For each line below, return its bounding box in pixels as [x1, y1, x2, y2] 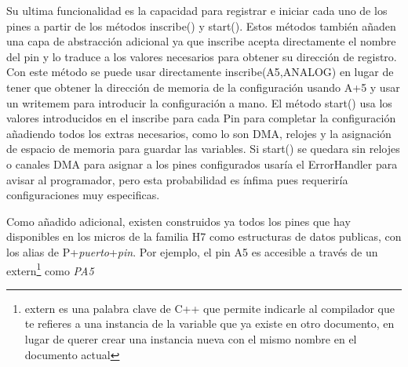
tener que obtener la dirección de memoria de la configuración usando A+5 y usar [6, 78, 400, 95]
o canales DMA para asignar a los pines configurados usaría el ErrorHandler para [6, 155, 398, 172]
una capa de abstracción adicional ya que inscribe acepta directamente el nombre [6, 33, 396, 49]
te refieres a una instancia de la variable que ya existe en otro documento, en [24, 315, 395, 332]
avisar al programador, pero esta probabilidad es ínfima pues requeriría [6, 171, 348, 187]
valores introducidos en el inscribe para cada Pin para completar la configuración [6, 110, 396, 126]
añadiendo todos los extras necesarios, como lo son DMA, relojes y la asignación [6, 125, 392, 141]
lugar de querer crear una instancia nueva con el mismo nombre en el [24, 330, 357, 347]
